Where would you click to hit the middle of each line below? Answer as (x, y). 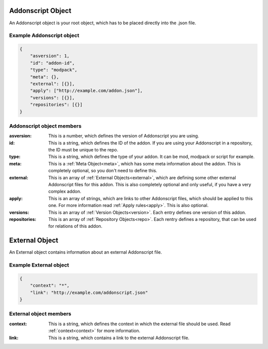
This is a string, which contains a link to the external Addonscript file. (119, 338)
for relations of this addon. (75, 226)
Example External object (39, 265)
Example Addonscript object (44, 36)
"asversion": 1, (50, 56)
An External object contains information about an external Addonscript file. (86, 252)
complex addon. (65, 192)
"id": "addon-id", (52, 63)
